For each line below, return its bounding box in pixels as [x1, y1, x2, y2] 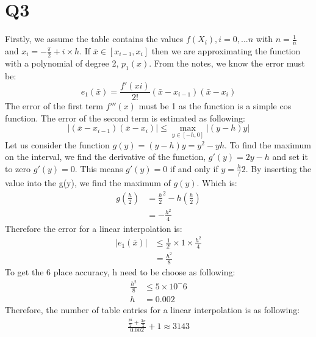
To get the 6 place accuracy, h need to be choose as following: [5, 266, 235, 278]
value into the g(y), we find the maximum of [5, 176, 171, 189]
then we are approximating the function [151, 44, 301, 57]
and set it [272, 150, 308, 163]
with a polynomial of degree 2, [5, 56, 119, 69]
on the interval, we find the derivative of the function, [5, 150, 206, 163]
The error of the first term [5, 100, 103, 112]
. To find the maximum [224, 138, 311, 151]
